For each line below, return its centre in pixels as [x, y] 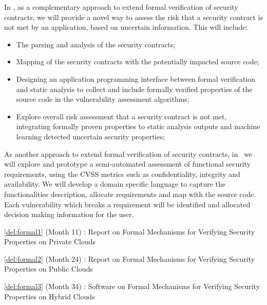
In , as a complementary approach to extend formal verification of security [121, 7]
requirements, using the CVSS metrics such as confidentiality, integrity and [122, 174]
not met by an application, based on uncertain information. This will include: [126, 27]
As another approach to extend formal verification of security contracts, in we [128, 154]
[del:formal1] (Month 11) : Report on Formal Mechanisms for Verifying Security [130, 231]
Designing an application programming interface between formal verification [136, 78]
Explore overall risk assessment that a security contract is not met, [121, 116]
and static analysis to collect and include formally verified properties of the [134, 89]
